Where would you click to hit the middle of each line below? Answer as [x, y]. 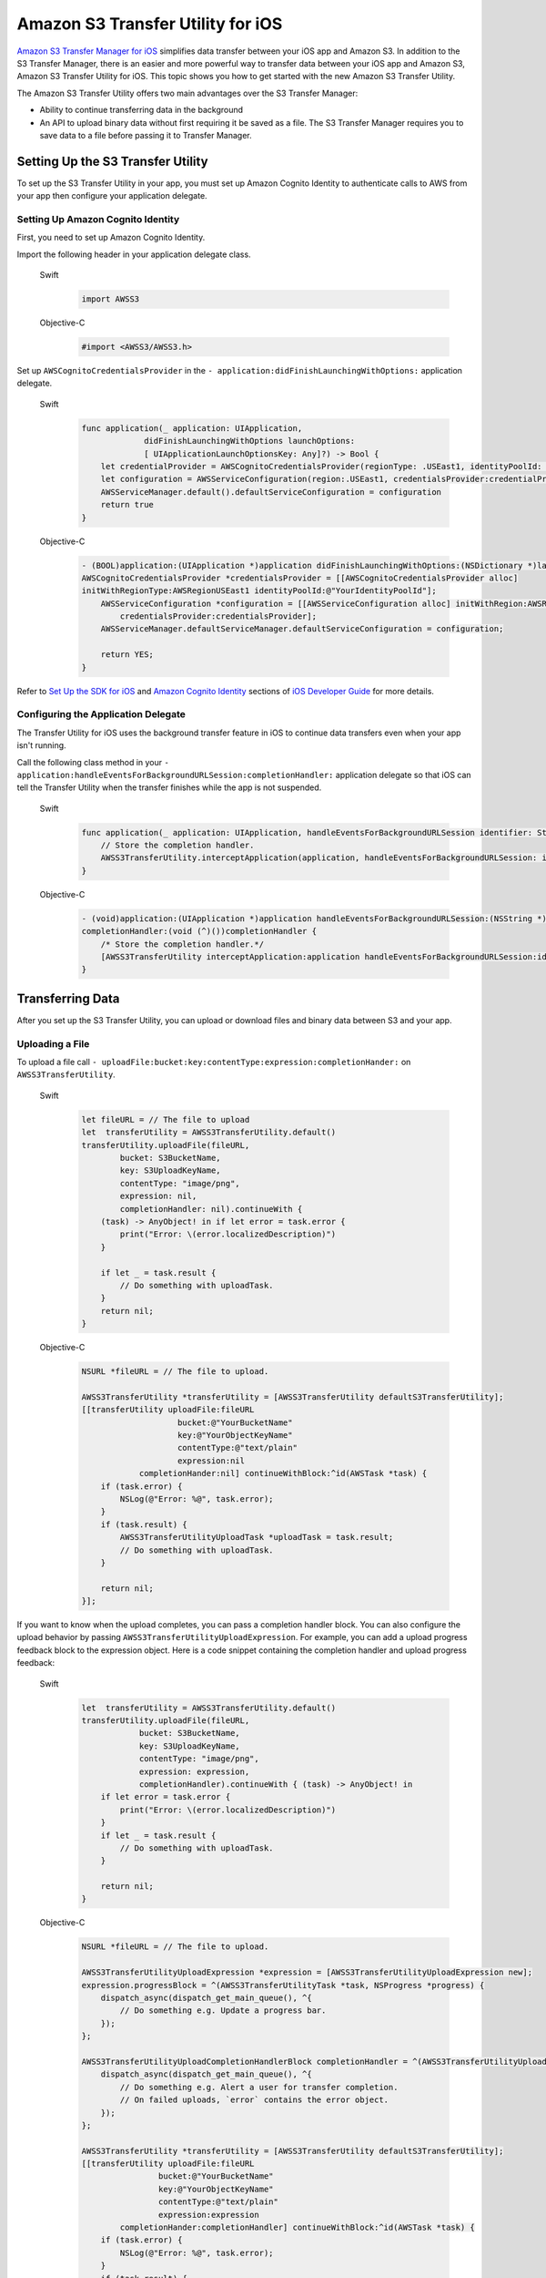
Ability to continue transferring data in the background [142, 110]
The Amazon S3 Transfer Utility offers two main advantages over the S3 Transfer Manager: [187, 93]
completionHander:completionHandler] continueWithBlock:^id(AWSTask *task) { [297, 2227]
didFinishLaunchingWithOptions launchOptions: [250, 441]
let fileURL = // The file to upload [166, 1119]
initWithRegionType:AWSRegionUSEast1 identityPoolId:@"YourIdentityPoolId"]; [259, 591]
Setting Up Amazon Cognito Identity [98, 219]
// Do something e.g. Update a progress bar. [223, 2011]
